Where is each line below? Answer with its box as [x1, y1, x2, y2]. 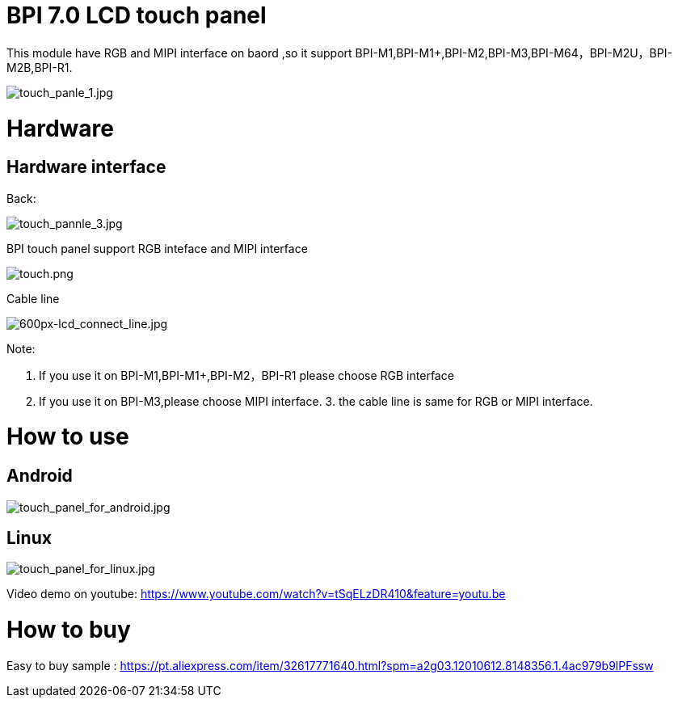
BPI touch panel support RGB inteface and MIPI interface [6, 241, 308, 255]
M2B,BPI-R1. [6, 60, 73, 74]
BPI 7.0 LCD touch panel [6, 2, 267, 29]
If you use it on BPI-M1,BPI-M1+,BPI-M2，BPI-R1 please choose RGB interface [39, 368, 454, 382]
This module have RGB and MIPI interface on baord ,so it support [6, 45, 352, 60]
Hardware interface [6, 157, 166, 178]
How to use [6, 423, 129, 451]
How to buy [6, 616, 131, 644]
